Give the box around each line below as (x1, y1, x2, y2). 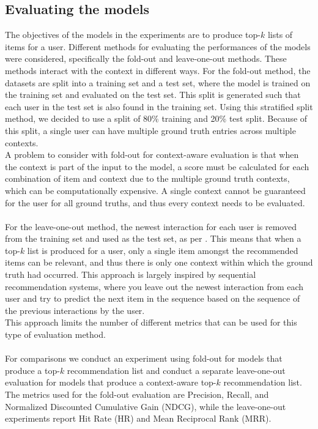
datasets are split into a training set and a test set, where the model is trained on (5, 76, 311, 89)
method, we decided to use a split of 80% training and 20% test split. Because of (5, 112, 308, 125)
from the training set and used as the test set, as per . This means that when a (5, 232, 301, 245)
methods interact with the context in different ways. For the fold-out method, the (5, 64, 311, 76)
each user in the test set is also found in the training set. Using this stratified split (5, 100, 313, 113)
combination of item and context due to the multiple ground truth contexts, (5, 172, 290, 185)
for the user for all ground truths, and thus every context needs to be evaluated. (5, 196, 305, 209)
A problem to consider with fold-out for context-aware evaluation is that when (5, 148, 299, 161)
